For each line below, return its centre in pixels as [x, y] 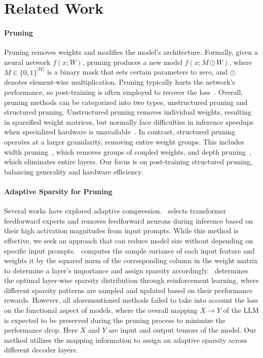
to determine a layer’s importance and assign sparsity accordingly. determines [126, 270]
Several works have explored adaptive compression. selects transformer [115, 211]
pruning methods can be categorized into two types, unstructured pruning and [126, 102]
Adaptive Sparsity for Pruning [58, 191]
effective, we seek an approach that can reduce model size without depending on [128, 240]
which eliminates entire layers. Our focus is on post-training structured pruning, [128, 162]
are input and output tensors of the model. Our [182, 330]
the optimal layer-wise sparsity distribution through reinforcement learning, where [131, 280]
